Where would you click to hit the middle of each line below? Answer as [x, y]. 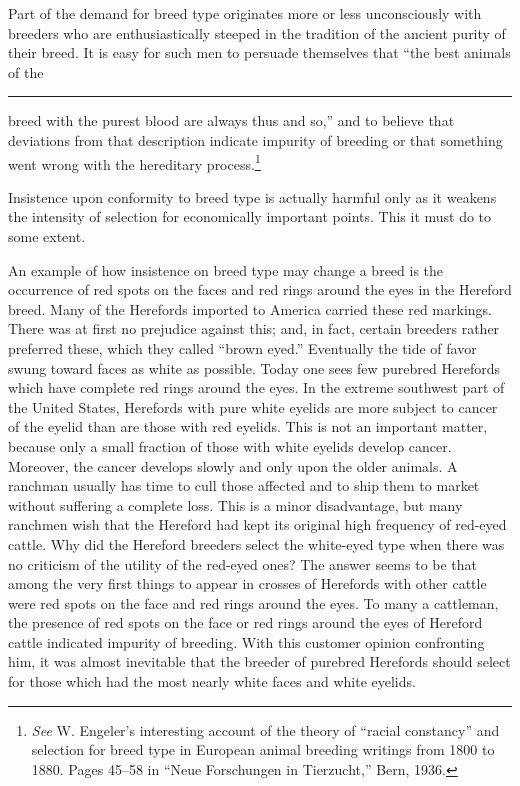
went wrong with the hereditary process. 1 [134, 162]
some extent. [47, 236]
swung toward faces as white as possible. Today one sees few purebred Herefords [254, 367]
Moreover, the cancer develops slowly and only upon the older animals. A [233, 465]
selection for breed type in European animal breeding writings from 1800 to [263, 749]
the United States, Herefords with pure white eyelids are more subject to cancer [253, 406]
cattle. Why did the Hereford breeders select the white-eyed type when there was [256, 543]
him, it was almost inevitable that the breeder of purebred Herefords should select [259, 661]
